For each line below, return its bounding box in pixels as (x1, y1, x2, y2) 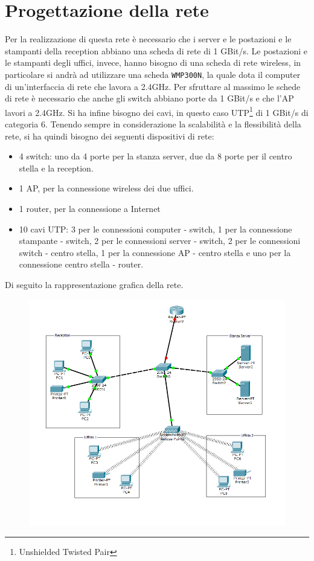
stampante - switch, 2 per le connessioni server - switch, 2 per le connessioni (19, 234, 301, 247)
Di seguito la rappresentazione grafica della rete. (5, 278, 184, 290)
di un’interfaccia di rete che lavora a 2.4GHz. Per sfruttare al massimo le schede (5, 80, 301, 92)
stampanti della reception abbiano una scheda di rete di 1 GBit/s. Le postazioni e (5, 44, 307, 57)
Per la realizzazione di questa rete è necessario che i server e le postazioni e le (5, 33, 292, 45)
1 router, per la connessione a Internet (19, 202, 161, 214)
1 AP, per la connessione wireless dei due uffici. (19, 182, 194, 194)
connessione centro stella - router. (19, 258, 144, 271)
